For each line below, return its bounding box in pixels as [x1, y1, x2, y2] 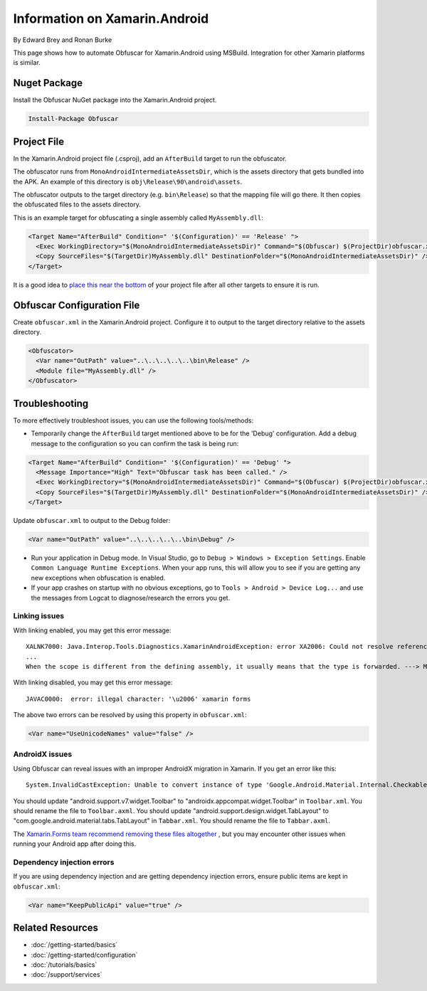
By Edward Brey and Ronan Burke [13, 36, 112, 44]
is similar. [13, 58, 41, 67]
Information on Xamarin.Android [13, 11, 209, 26]
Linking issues [13, 611, 65, 621]
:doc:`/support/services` [31, 970, 102, 979]
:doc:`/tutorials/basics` [31, 960, 97, 969]
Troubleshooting [13, 397, 89, 409]
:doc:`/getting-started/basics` [31, 940, 118, 949]
